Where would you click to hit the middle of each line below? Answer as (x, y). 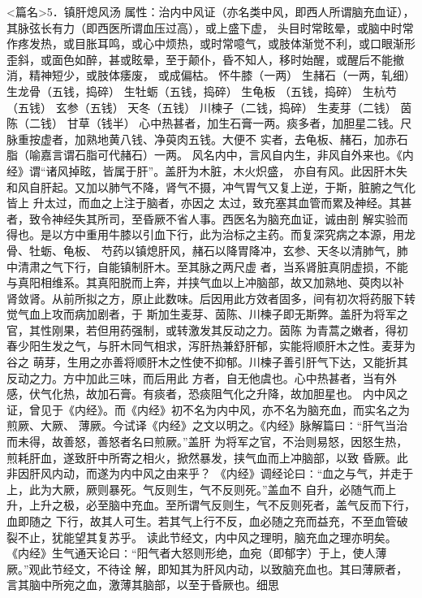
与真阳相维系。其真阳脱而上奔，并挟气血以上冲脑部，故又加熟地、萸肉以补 (205, 282)
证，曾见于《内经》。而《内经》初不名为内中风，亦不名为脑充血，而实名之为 (208, 409)
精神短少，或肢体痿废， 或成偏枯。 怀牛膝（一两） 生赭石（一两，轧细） (222, 75)
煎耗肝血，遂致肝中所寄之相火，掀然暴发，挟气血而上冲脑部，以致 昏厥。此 (207, 457)
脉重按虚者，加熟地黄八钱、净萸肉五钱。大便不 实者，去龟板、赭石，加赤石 (207, 139)
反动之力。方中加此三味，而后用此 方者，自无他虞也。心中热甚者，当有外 (202, 377)
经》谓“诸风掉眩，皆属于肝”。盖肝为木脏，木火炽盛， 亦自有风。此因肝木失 (207, 170)
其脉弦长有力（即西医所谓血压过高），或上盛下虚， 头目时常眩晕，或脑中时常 (210, 27)
